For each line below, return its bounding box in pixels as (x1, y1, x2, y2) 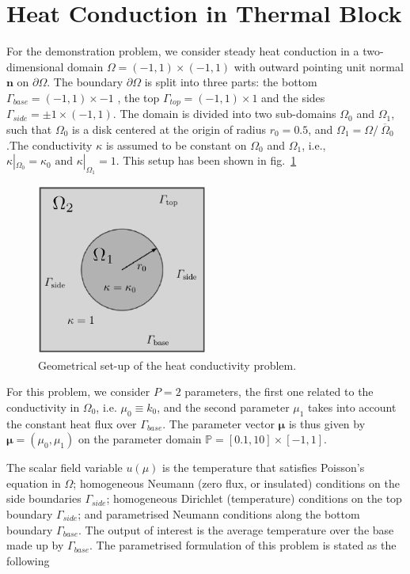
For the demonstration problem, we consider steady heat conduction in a (6, 43, 359, 59)
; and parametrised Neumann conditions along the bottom (78, 506, 360, 523)
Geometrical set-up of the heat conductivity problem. (38, 356, 297, 373)
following (6, 552, 50, 568)
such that (6, 120, 52, 137)
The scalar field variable (6, 459, 123, 476)
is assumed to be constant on (105, 136, 247, 153)
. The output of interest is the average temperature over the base (78, 521, 394, 538)
